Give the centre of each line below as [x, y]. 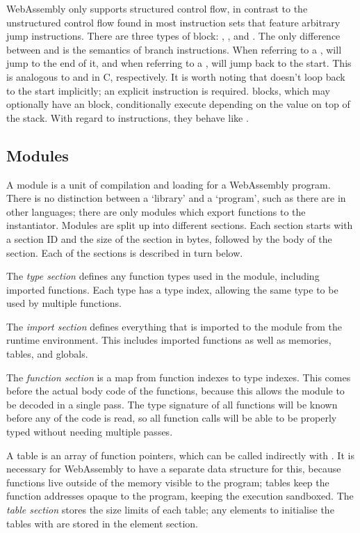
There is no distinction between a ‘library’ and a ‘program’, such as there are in [176, 198]
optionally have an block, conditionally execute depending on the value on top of [178, 104]
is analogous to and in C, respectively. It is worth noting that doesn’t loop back [176, 76]
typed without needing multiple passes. [90, 432]
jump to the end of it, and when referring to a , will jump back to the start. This [179, 63]
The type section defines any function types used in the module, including [163, 276]
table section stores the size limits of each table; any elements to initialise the [170, 510]
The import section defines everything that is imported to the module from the [174, 326]
